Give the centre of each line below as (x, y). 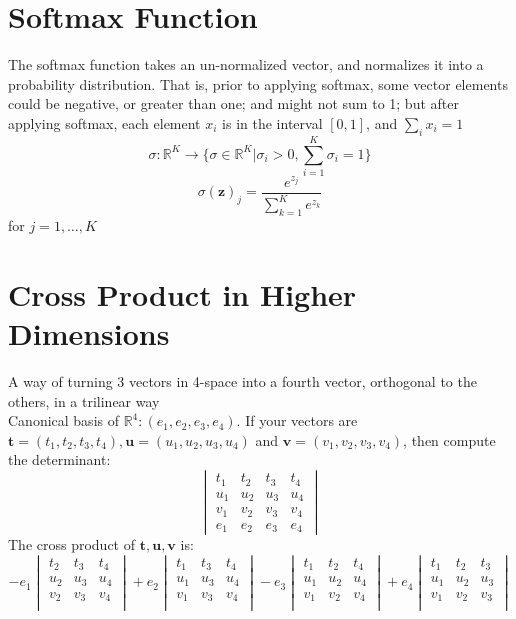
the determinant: (59, 459)
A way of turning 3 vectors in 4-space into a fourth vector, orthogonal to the (242, 381)
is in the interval (272, 122)
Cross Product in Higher (182, 293)
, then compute (449, 439)
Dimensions (89, 333)
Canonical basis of (63, 420)
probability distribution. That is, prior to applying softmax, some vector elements (258, 83)
